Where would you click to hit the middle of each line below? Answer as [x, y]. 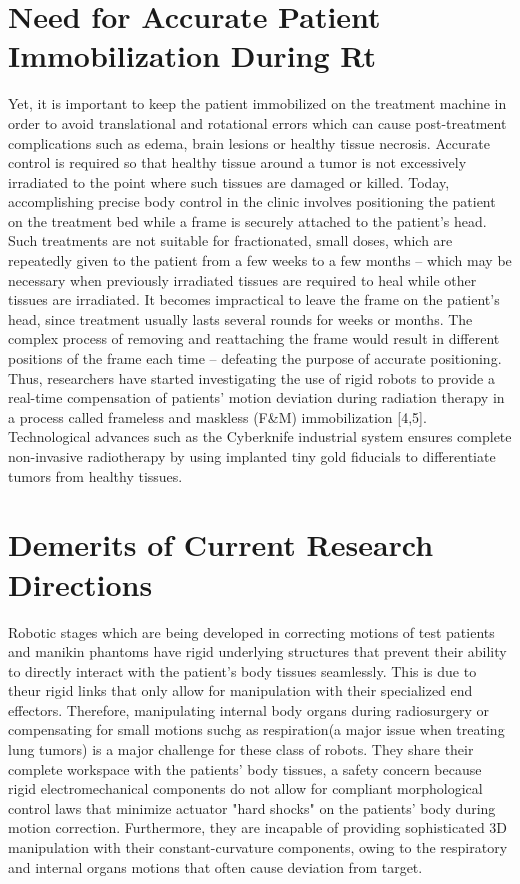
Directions [80, 583]
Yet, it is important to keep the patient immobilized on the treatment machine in [257, 103]
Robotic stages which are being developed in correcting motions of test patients [251, 631]
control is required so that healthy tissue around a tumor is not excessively [237, 162]
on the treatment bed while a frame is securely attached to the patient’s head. [247, 220]
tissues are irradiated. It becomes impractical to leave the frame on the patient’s [254, 299]
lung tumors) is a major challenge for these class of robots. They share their [241, 749]
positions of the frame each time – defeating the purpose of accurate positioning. [255, 358]
